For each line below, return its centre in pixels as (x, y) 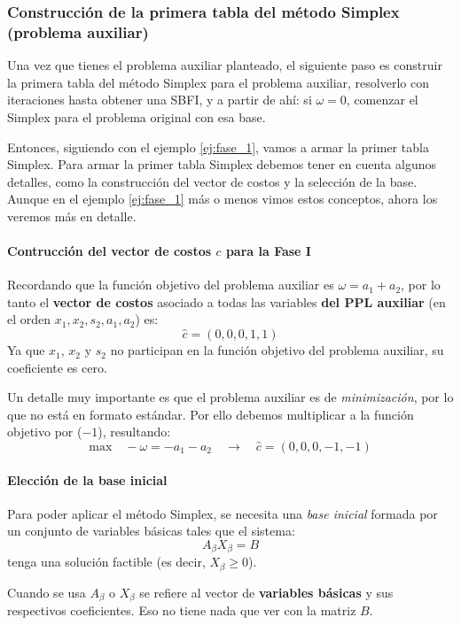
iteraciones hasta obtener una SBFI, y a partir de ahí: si (160, 100)
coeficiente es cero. (57, 367)
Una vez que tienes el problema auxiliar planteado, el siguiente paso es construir (225, 65)
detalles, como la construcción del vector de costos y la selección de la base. (212, 181)
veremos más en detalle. (72, 216)
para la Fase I (268, 251)
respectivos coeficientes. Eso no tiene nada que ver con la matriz (182, 610)
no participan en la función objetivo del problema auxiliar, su (277, 350)
